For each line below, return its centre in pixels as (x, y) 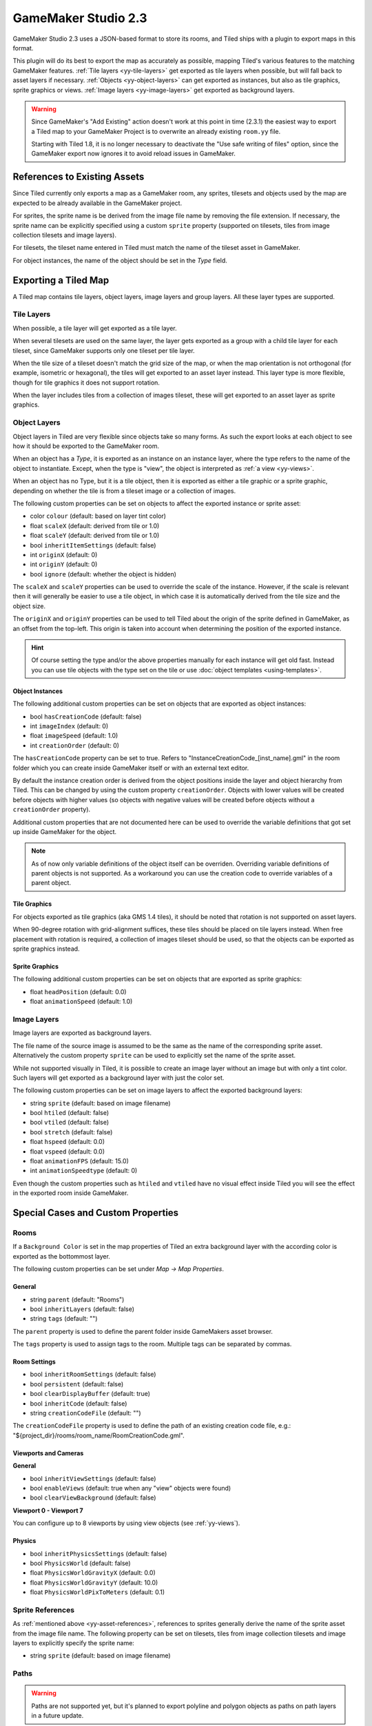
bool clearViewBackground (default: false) (93, 1497)
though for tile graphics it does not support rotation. (86, 382)
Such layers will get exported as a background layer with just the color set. (118, 1078)
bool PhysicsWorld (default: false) (80, 1563)
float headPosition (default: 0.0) (78, 991)
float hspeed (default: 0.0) (68, 1142)
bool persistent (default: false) (77, 1384)
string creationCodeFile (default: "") (85, 1413)
